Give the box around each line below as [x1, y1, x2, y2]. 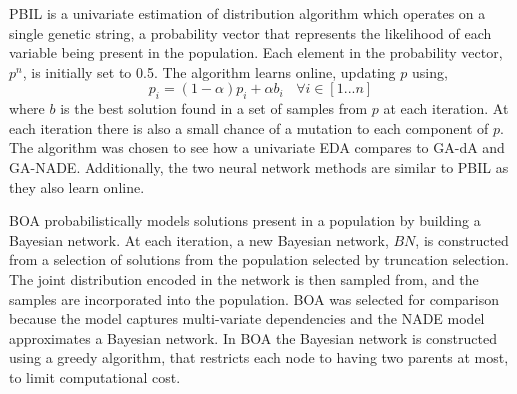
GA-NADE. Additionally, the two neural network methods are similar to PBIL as [9, 156, 509, 177]
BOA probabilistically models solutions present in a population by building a [9, 210, 481, 231]
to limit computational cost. [9, 366, 181, 387]
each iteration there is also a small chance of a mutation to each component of [9, 117, 489, 138]
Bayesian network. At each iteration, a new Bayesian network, [9, 229, 389, 250]
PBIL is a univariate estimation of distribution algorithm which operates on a [9, 3, 486, 23]
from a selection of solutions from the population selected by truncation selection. [9, 249, 509, 270]
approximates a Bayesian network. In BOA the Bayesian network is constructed [9, 327, 497, 348]
